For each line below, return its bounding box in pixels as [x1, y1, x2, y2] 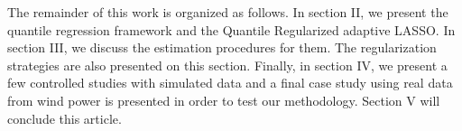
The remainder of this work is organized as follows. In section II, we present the [7, 3, 448, 21]
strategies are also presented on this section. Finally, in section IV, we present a [7, 55, 448, 74]
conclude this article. [7, 108, 122, 127]
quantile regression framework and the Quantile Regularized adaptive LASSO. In [7, 20, 456, 39]
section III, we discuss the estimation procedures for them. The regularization [7, 38, 437, 57]
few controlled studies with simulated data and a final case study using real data [7, 73, 453, 92]
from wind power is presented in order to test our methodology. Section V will [7, 90, 440, 109]
